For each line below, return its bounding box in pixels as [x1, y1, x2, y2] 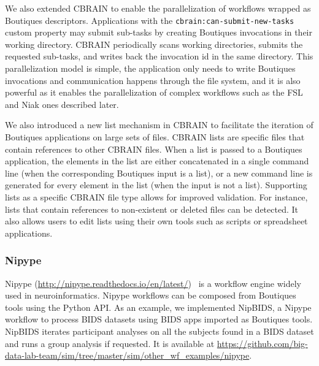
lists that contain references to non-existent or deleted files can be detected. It [5, 202, 299, 215]
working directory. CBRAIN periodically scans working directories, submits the [5, 37, 303, 50]
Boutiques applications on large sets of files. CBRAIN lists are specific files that [5, 131, 305, 143]
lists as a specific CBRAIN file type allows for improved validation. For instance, [5, 190, 308, 203]
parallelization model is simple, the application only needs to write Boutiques [5, 62, 296, 75]
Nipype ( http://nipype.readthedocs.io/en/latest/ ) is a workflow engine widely [5, 276, 301, 289]
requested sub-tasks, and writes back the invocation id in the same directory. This [5, 50, 313, 63]
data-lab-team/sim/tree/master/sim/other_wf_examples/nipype [5, 349, 250, 362]
